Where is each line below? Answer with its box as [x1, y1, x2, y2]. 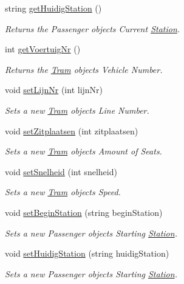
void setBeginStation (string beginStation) [5, 206, 163, 218]
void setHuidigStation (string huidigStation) [5, 247, 169, 260]
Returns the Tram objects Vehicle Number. [5, 63, 163, 75]
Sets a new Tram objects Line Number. [5, 103, 149, 116]
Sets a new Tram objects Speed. [5, 185, 121, 198]
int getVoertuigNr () [5, 43, 81, 55]
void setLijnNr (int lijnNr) [5, 83, 103, 96]
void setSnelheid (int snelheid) [5, 165, 117, 178]
